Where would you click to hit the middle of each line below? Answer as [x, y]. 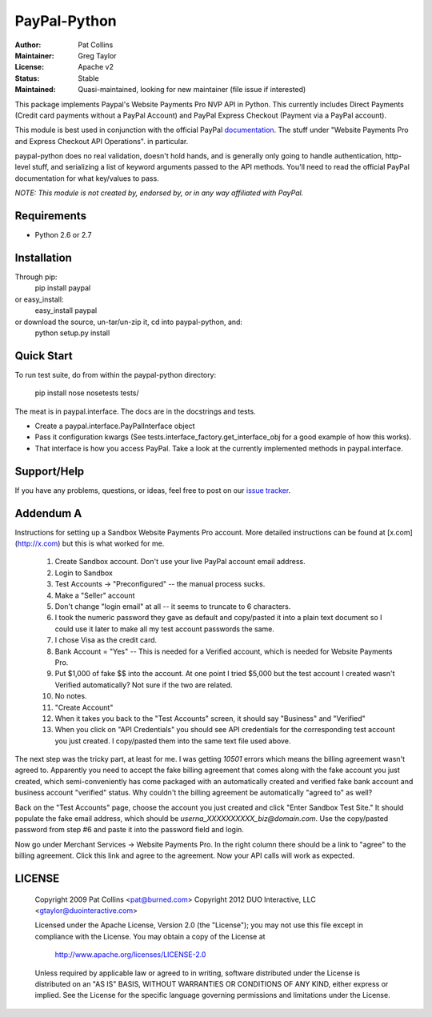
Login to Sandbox [84, 573]
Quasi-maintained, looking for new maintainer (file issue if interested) [192, 90]
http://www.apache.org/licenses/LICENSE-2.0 [130, 955]
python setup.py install [72, 333]
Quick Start [44, 356]
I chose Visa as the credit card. [106, 640]
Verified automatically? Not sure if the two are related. [144, 685]
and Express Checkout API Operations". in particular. [102, 141]
